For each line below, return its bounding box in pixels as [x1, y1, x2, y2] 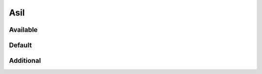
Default [9, 41, 32, 49]
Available [9, 26, 38, 34]
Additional [9, 57, 41, 65]
